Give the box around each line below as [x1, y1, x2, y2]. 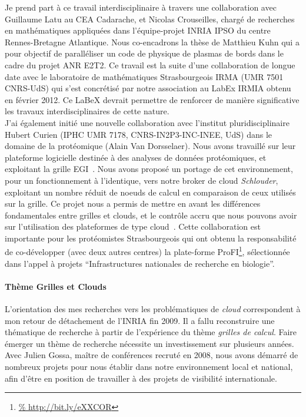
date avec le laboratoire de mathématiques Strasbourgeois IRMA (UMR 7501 [5, 70, 284, 82]
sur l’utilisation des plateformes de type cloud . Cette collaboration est [5, 220, 261, 233]
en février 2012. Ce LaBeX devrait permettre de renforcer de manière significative [5, 93, 300, 105]
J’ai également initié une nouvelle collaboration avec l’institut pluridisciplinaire [5, 116, 290, 128]
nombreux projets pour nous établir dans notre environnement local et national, [5, 360, 293, 373]
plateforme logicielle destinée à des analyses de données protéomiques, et [5, 151, 267, 163]
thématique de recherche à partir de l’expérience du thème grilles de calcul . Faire [5, 326, 297, 338]
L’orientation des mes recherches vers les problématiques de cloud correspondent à [5, 303, 301, 315]
